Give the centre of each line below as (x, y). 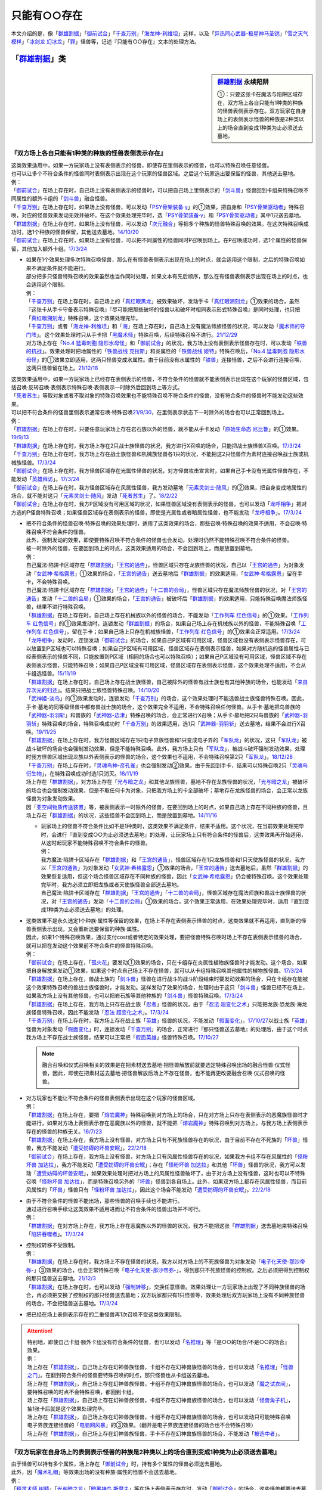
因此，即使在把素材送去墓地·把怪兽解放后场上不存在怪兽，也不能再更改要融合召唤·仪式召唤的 (166, 1073)
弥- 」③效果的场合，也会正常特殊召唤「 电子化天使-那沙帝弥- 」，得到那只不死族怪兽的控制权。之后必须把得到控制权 (168, 1270)
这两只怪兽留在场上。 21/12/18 (62, 368)
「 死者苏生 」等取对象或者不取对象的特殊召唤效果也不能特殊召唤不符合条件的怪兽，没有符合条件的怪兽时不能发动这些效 (157, 396)
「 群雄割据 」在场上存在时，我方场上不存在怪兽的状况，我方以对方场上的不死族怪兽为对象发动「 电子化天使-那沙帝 (165, 1262)
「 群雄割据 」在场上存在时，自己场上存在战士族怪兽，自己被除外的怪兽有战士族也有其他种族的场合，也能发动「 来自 (167, 682)
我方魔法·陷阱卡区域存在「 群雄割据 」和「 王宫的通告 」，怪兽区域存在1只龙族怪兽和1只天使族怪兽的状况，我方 (173, 859)
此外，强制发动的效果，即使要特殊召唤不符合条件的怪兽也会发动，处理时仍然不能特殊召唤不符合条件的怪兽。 (159, 540)
